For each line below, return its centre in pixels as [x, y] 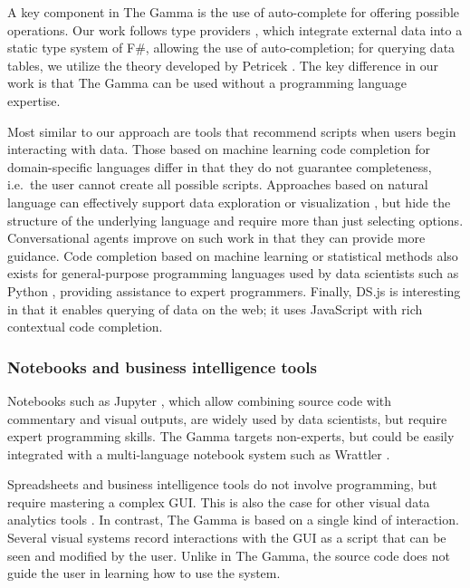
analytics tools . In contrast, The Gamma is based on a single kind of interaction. [233, 520]
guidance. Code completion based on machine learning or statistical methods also [233, 255]
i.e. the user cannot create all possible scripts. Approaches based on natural [218, 184]
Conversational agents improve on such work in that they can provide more [216, 238]
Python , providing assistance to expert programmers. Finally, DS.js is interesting [234, 290]
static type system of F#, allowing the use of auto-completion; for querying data [231, 48]
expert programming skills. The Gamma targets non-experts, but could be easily [231, 436]
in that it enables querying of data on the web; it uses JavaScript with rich [215, 308]
